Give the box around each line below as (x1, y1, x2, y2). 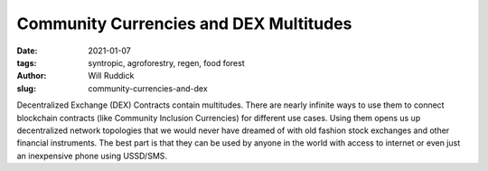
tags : (16, 57, 37, 68)
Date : (16, 45, 38, 56)
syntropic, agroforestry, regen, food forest (88, 57, 245, 68)
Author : (16, 71, 47, 81)
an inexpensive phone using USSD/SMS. (16, 150, 167, 161)
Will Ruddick (88, 71, 135, 81)
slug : (16, 82, 36, 94)
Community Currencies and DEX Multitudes (16, 14, 352, 33)
